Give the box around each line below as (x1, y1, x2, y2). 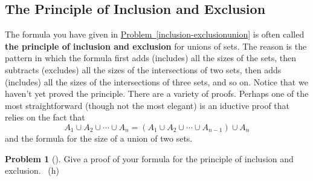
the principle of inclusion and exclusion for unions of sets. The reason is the (5, 39, 307, 52)
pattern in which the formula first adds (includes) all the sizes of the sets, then (5, 51, 297, 64)
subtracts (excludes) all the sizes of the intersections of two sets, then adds (5, 63, 282, 76)
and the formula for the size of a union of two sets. (5, 131, 193, 144)
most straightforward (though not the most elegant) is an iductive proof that (5, 99, 290, 111)
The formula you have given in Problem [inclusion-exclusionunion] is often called (5, 28, 305, 41)
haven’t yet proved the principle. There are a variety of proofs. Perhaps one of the (5, 87, 309, 100)
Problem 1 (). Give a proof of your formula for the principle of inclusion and (5, 152, 294, 165)
